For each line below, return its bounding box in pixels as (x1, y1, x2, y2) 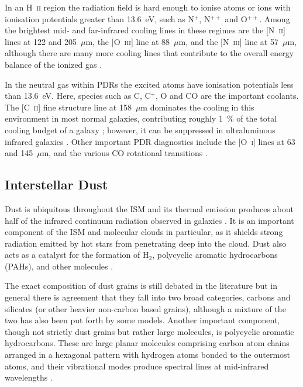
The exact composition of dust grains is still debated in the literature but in (5, 279, 278, 292)
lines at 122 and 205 (5, 35, 77, 47)
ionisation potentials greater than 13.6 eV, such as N (5, 12, 194, 25)
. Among (259, 12, 290, 25)
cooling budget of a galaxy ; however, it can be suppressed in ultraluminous (5, 123, 276, 136)
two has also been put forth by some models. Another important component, (5, 314, 280, 326)
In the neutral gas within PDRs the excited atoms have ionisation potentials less (5, 78, 294, 90)
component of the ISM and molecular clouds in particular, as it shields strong (5, 226, 283, 238)
